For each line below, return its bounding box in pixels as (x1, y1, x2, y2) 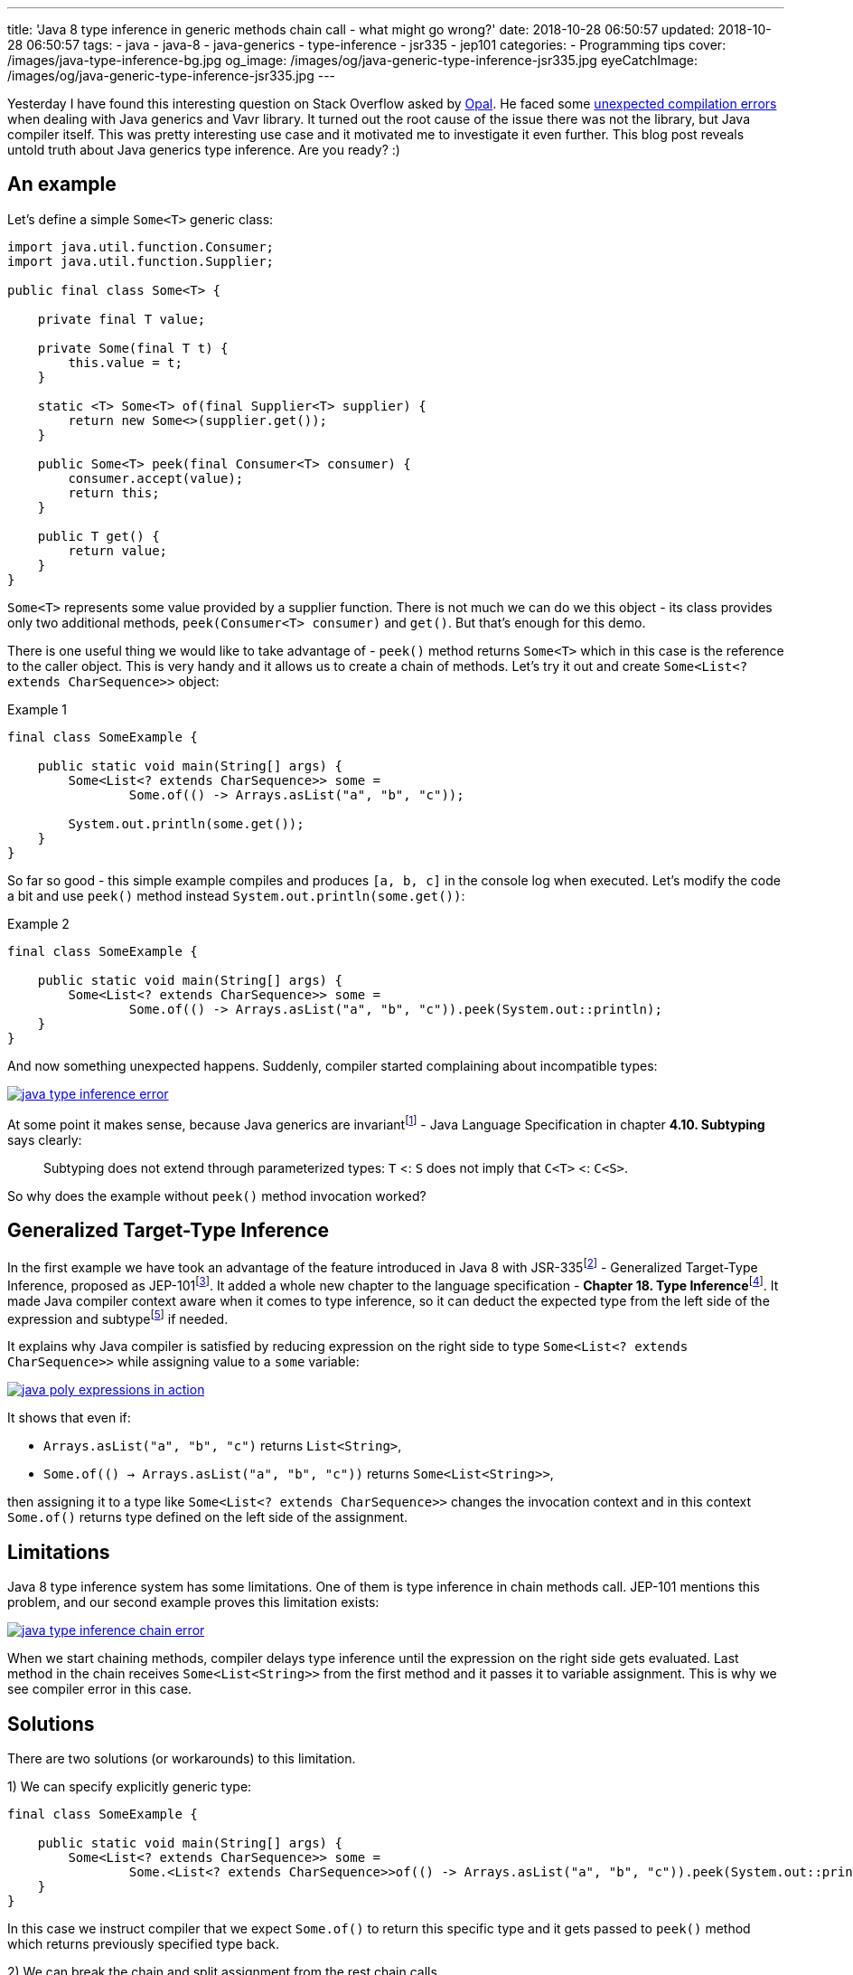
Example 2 (7, 915, 70, 931)
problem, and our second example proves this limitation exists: (7, 1594, 380, 1611)
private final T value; (37, 311, 206, 326)
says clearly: (7, 1131, 82, 1148)
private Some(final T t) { (37, 340, 229, 355)
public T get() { (37, 528, 160, 543)
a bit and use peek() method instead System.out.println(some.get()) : (7, 887, 465, 903)
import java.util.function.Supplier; (7, 253, 275, 269)
